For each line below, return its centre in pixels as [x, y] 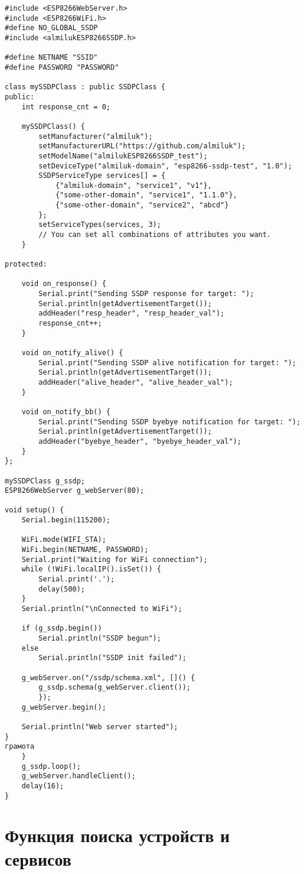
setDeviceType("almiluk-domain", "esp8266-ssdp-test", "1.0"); [165, 166]
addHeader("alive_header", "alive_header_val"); [136, 382]
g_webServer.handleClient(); [79, 776]
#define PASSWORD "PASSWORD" [62, 67]
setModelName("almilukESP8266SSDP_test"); [123, 156]
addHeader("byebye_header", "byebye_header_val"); [140, 441]
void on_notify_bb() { [66, 412]
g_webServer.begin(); [64, 707]
